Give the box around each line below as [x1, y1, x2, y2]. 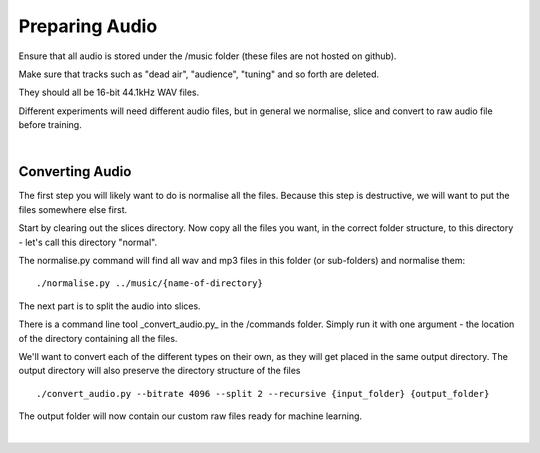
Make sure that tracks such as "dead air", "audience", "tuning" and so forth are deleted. [18, 68, 380, 80]
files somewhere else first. [18, 203, 128, 215]
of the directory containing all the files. [18, 332, 178, 344]
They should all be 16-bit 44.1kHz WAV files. [18, 86, 200, 99]
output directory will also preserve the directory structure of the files [18, 365, 301, 377]
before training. [18, 119, 82, 131]
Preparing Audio [18, 15, 158, 37]
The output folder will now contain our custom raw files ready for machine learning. [18, 410, 363, 422]
